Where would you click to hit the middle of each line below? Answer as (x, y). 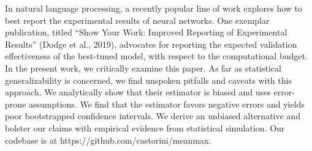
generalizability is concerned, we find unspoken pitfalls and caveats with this (148, 80)
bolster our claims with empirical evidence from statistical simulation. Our (145, 127)
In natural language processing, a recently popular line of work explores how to (154, 8)
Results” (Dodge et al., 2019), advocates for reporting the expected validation (151, 44)
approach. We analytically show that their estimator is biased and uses (138, 92)
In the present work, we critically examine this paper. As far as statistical (143, 68)
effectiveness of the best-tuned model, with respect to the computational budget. (156, 56)
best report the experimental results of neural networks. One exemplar (137, 20)
